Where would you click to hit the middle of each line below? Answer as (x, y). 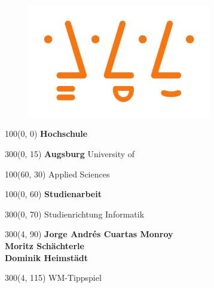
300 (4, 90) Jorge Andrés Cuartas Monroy (89, 234)
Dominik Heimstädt (47, 257)
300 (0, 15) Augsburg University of (70, 153)
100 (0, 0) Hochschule (46, 134)
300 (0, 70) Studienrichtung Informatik (75, 214)
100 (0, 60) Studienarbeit (53, 194)
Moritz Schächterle (45, 245)
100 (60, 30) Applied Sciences (57, 174)
